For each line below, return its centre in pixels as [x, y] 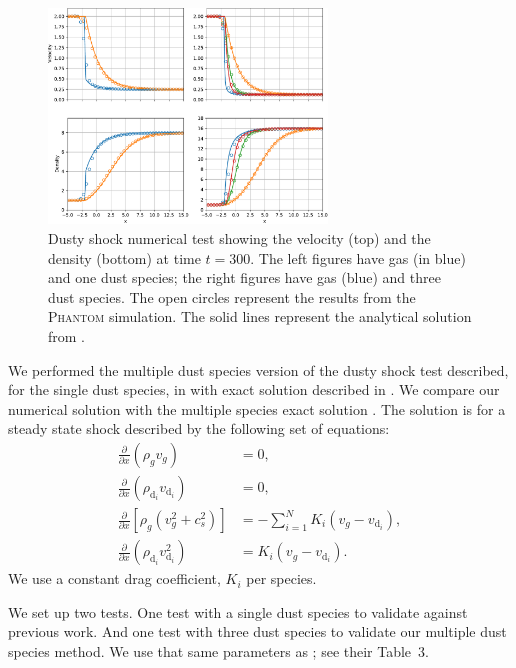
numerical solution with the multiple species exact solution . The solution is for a [257, 408]
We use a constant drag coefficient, [114, 578]
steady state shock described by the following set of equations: [199, 428]
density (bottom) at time [124, 257]
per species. [281, 578]
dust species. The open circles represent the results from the [232, 296]
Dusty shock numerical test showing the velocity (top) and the [239, 238]
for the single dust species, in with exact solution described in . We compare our [254, 389]
